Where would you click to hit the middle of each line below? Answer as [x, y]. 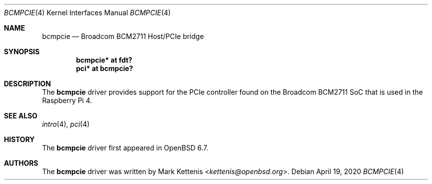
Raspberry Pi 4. [67, 100]
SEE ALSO [21, 116]
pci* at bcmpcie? [105, 68]
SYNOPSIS [22, 52]
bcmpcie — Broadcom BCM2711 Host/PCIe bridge [123, 36]
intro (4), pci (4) [66, 124]
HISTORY [19, 139]
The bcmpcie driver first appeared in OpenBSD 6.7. [125, 148]
